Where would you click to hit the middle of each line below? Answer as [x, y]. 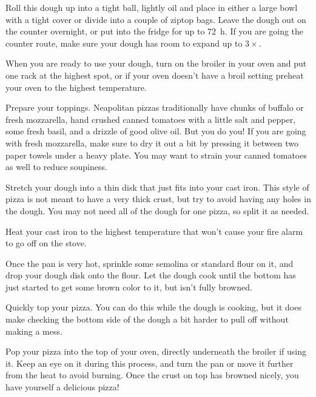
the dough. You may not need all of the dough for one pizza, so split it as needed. [157, 210]
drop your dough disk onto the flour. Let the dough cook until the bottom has [151, 275]
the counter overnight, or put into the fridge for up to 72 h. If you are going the [155, 31]
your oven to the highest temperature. [76, 87]
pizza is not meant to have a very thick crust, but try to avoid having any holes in [158, 199]
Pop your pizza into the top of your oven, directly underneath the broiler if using [156, 351]
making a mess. [34, 331]
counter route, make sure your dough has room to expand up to [124, 43]
